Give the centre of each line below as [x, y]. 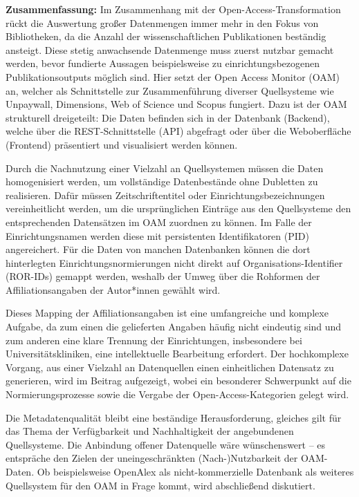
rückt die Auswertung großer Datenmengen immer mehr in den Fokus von [162, 22]
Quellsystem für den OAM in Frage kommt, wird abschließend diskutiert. [160, 485]
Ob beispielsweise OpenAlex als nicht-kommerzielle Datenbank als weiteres [195, 471]
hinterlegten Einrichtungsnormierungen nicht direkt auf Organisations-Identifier [174, 262]
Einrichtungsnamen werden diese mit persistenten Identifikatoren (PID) [157, 235]
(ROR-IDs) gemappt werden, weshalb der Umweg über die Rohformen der [163, 276]
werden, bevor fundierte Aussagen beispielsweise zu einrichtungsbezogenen [163, 63]
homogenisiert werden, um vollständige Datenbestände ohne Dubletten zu [162, 181]
